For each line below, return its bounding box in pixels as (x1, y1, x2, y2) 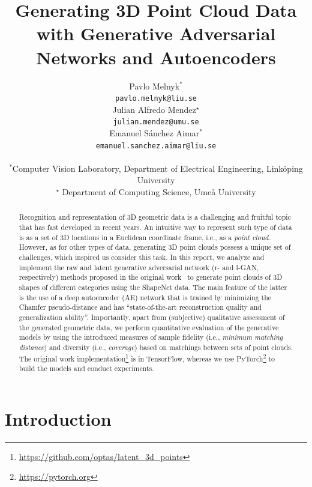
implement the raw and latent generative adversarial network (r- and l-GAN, (19, 262, 259, 272)
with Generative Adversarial (36, 21, 276, 46)
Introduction (5, 406, 112, 431)
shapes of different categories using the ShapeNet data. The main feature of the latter (19, 282, 287, 292)
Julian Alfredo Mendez (112, 103, 196, 115)
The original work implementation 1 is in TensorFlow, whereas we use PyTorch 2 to (19, 351, 275, 363)
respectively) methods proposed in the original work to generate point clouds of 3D (19, 272, 283, 282)
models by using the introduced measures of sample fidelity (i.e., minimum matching (19, 332, 283, 342)
